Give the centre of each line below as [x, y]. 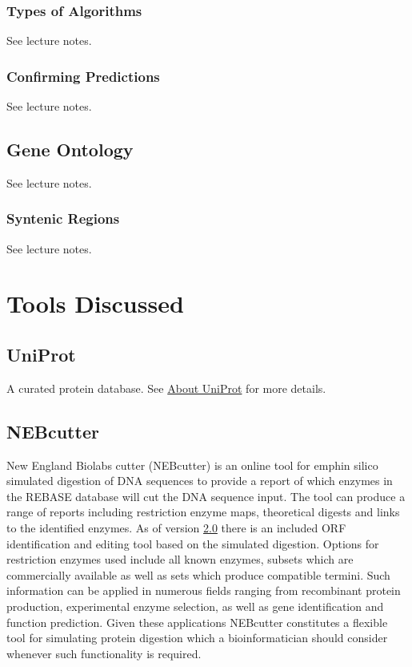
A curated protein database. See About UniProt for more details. [166, 388]
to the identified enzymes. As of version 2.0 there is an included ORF [176, 527]
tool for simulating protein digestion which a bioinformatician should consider [197, 638]
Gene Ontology [70, 150]
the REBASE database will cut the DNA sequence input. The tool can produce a [206, 496]
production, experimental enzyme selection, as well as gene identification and [195, 606]
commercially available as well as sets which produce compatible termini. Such [198, 574]
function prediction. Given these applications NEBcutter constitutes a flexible [197, 622]
